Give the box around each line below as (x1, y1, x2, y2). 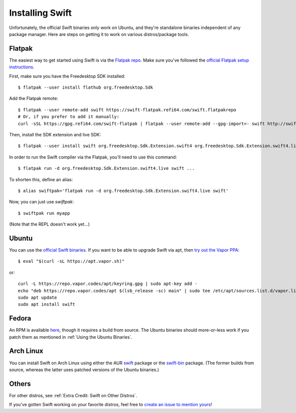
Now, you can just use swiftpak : (9, 199, 74, 205)
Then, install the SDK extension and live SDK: (9, 131, 101, 137)
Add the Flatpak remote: (9, 95, 59, 101)
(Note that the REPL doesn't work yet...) (9, 222, 90, 227)
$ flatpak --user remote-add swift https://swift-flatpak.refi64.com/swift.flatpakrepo (18, 107, 237, 113)
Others (9, 380, 31, 388)
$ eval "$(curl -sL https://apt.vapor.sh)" (18, 258, 125, 264)
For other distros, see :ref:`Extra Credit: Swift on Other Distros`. (9, 392, 138, 398)
